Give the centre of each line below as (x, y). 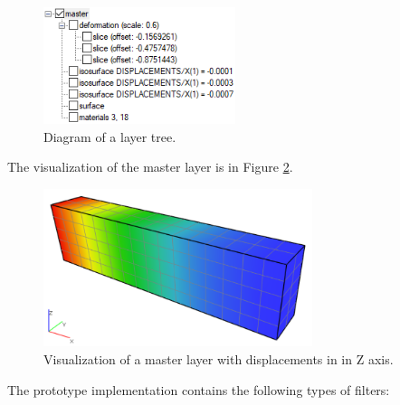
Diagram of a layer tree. (110, 136)
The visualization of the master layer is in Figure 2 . (150, 167)
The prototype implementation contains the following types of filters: (199, 389)
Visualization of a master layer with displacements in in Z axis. (219, 359)
